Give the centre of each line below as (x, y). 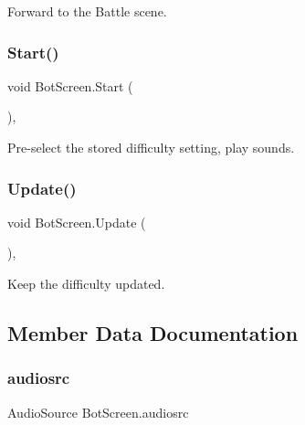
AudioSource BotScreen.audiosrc (98, 412)
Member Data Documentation (153, 332)
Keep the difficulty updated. (86, 283)
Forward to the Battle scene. (87, 11)
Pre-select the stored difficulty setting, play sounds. (151, 147)
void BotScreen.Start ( (70, 85)
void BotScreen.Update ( (77, 222)
